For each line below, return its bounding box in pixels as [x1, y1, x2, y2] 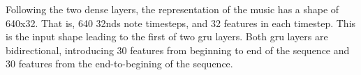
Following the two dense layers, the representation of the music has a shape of [6, 2, 339, 16]
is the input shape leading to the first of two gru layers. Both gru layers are [6, 29, 328, 44]
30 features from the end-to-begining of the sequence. [6, 56, 233, 71]
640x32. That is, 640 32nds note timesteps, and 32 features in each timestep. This [6, 15, 356, 30]
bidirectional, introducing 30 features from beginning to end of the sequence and [6, 42, 350, 57]
